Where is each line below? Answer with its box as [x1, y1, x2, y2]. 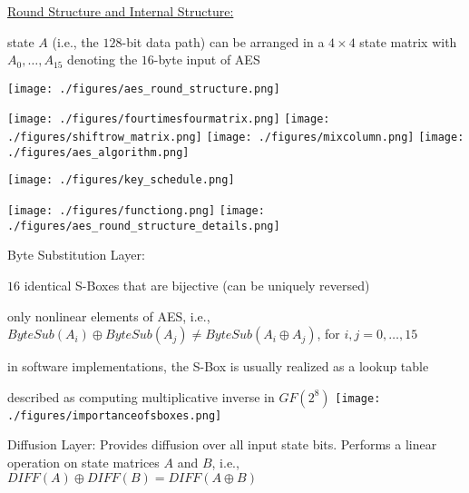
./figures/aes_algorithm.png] [7, 145, 190, 159]
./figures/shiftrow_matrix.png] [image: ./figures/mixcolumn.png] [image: [7, 131, 464, 144]
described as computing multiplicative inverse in [7, 387, 275, 406]
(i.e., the [52, 32, 99, 51]
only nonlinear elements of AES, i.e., [7, 306, 210, 325]
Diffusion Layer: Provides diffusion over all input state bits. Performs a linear [7, 435, 437, 454]
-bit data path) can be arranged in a [122, 32, 325, 51]
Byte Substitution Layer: [7, 245, 145, 264]
